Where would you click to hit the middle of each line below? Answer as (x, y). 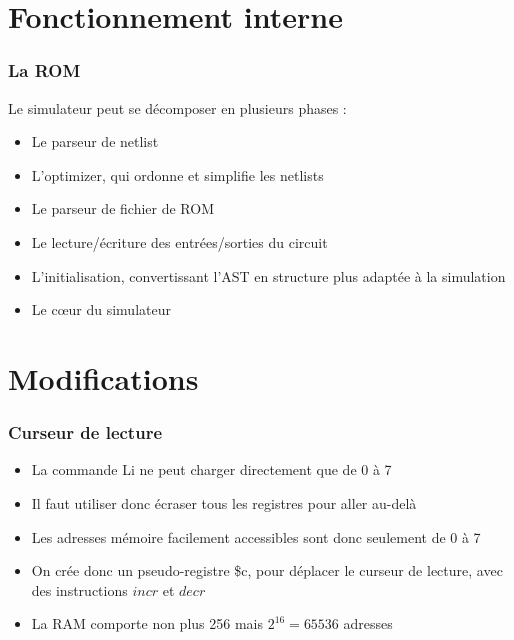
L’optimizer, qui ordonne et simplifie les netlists (177, 174)
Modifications (103, 377)
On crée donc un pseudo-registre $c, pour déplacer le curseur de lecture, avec (267, 570)
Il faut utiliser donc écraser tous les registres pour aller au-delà (224, 502)
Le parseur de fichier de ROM (122, 208)
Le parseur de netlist (95, 141)
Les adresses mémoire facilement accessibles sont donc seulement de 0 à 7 (256, 536)
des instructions (79, 589)
